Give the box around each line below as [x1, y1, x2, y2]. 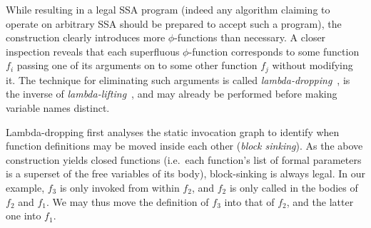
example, [6, 180, 45, 195]
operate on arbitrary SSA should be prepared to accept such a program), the [6, 16, 342, 31]
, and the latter [286, 194, 354, 209]
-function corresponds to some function [188, 43, 360, 58]
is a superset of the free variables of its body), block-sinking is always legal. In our [6, 166, 365, 181]
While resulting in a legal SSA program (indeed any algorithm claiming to [6, 2, 330, 16]
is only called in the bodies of [229, 180, 358, 195]
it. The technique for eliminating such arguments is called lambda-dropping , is [6, 72, 350, 87]
